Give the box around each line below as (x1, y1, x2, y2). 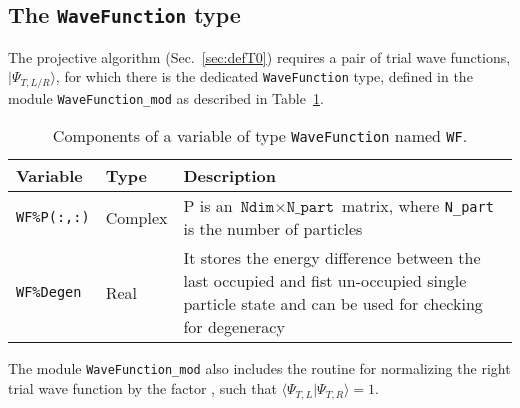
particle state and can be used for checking (183, 292, 483, 316)
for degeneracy (183, 315, 285, 339)
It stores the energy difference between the (183, 246, 481, 270)
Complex (105, 205, 168, 229)
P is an (183, 194, 233, 218)
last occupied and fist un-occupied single (183, 269, 467, 293)
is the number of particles (183, 217, 363, 241)
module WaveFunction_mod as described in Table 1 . (8, 87, 324, 108)
